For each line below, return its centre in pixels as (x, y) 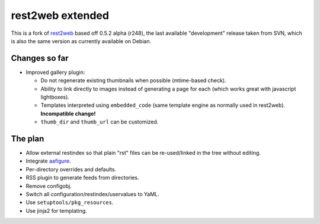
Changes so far (40, 58)
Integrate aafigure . (48, 161)
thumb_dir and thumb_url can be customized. (100, 122)
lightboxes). (55, 97)
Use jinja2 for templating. (56, 210)
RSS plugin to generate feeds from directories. (82, 178)
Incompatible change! (68, 113)
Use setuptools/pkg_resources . (70, 202)
